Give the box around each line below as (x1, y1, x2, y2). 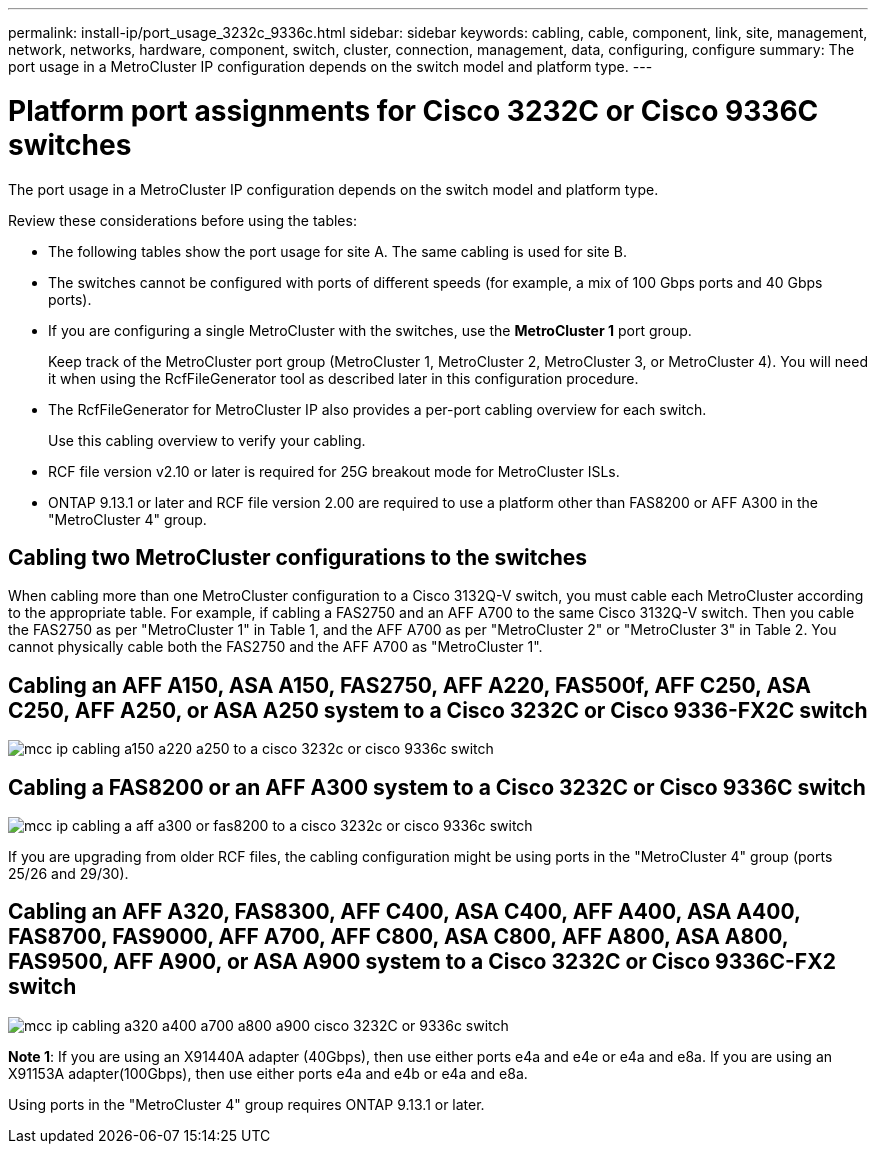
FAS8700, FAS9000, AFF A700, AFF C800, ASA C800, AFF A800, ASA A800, (8, 924, 789, 950)
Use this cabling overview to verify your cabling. (48, 431, 366, 449)
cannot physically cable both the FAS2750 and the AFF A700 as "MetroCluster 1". (8, 638, 543, 656)
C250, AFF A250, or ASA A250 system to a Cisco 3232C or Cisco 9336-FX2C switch (8, 697, 868, 723)
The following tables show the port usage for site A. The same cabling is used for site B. (48, 242, 627, 260)
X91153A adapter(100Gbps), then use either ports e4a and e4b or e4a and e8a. (8, 1064, 528, 1082)
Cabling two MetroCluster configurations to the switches (8, 544, 587, 570)
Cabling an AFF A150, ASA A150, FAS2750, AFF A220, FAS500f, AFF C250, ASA (8, 672, 811, 698)
